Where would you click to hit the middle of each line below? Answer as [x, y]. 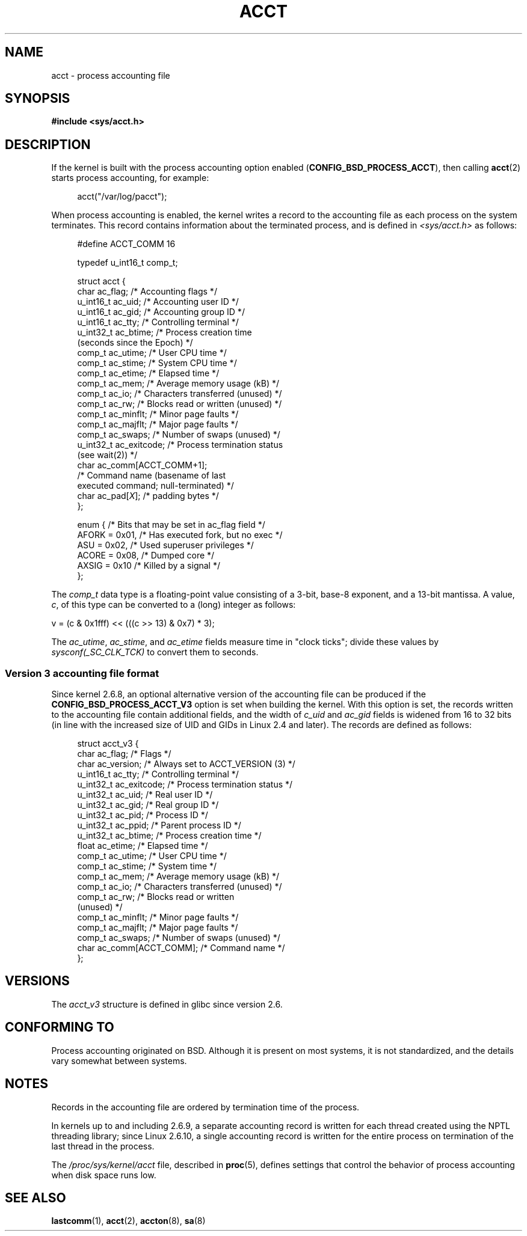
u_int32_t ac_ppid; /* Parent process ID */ [159, 825]
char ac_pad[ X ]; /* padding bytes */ [148, 496]
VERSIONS [37, 981]
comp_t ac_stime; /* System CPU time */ [157, 363]
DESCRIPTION [48, 144]
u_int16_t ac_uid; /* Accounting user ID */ [158, 302]
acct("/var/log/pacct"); [122, 197]
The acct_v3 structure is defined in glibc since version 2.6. [167, 1004]
